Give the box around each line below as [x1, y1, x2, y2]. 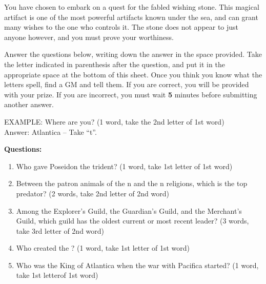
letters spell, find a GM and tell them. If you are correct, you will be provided [4, 79, 249, 90]
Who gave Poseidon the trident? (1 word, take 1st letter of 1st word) [16, 160, 233, 171]
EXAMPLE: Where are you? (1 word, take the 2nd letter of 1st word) [4, 116, 224, 127]
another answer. [4, 99, 54, 110]
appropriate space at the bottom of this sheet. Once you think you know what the [4, 69, 262, 79]
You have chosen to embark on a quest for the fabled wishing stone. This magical [4, 2, 259, 12]
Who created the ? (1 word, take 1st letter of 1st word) [16, 242, 190, 253]
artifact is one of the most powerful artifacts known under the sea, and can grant [4, 11, 258, 22]
